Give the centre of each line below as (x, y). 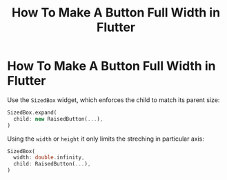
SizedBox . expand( (32, 112)
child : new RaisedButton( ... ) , (58, 119)
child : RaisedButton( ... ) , (52, 164)
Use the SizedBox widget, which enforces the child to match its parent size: (113, 100)
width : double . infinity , (49, 158)
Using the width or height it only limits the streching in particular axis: (106, 139)
